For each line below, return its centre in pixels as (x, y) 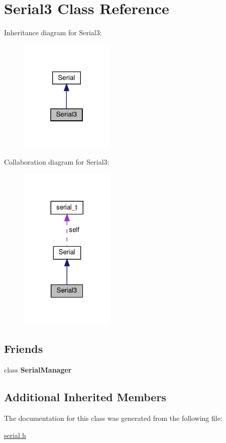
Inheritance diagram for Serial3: (53, 32)
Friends (24, 349)
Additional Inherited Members (85, 397)
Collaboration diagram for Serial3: (57, 162)
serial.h (15, 435)
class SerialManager (38, 370)
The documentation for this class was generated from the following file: (113, 418)
